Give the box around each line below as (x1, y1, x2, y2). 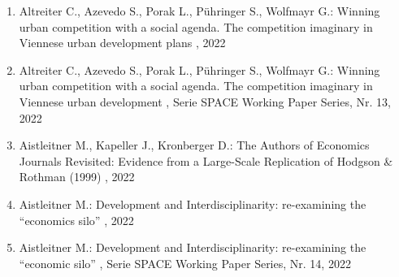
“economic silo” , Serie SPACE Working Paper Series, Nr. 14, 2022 (19, 254, 351, 271)
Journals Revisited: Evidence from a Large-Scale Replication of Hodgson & (19, 152, 393, 169)
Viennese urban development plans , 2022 (19, 34, 226, 51)
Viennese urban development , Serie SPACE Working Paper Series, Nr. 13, (19, 93, 391, 110)
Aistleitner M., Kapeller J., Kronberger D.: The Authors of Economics (19, 136, 370, 154)
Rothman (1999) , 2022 (19, 168, 135, 185)
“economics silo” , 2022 (19, 211, 134, 228)
